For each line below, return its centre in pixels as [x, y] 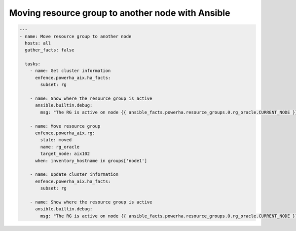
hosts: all [38, 43]
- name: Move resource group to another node [75, 36]
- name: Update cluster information [74, 174]
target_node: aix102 [65, 154]
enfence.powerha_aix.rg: [65, 133]
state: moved [56, 140]
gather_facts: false [50, 50]
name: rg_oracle [60, 147]
